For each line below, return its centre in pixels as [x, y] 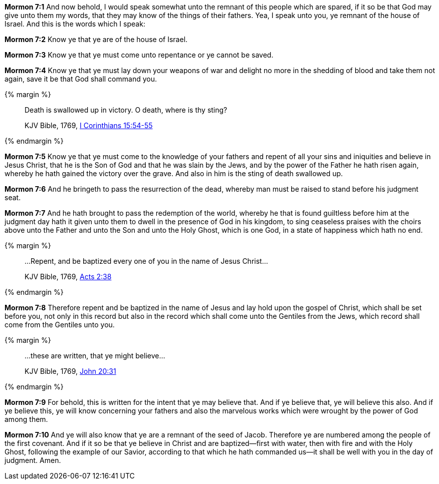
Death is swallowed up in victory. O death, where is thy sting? [126, 110]
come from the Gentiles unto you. [60, 325]
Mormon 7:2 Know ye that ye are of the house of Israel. [96, 39]
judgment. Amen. [33, 460]
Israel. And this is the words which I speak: [75, 24]
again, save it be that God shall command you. [81, 79]
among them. [26, 419]
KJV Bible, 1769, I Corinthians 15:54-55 [89, 125]
